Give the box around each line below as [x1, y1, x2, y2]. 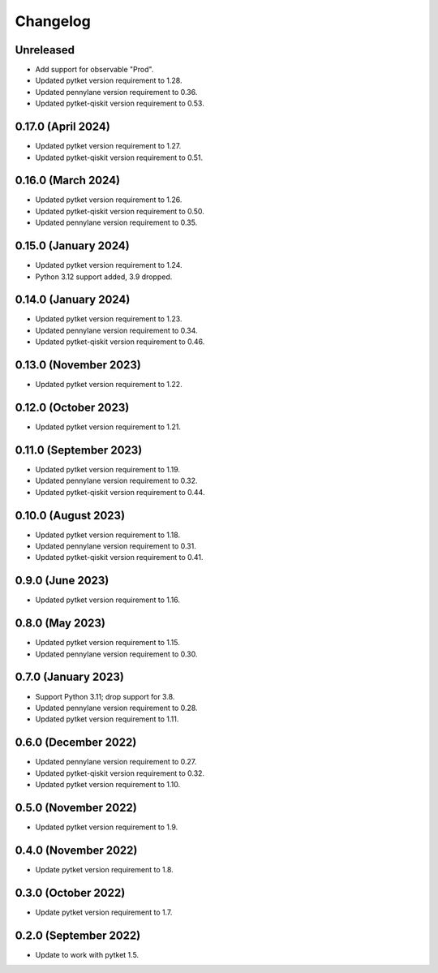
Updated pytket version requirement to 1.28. [35, 75, 182, 85]
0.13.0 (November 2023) [15, 358, 142, 372]
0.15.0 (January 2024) [15, 239, 130, 253]
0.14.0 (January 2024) [15, 293, 131, 307]
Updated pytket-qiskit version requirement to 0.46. [35, 337, 205, 347]
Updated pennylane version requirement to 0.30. [35, 649, 198, 659]
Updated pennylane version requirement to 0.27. [35, 757, 197, 767]
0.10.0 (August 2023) [15, 508, 126, 523]
